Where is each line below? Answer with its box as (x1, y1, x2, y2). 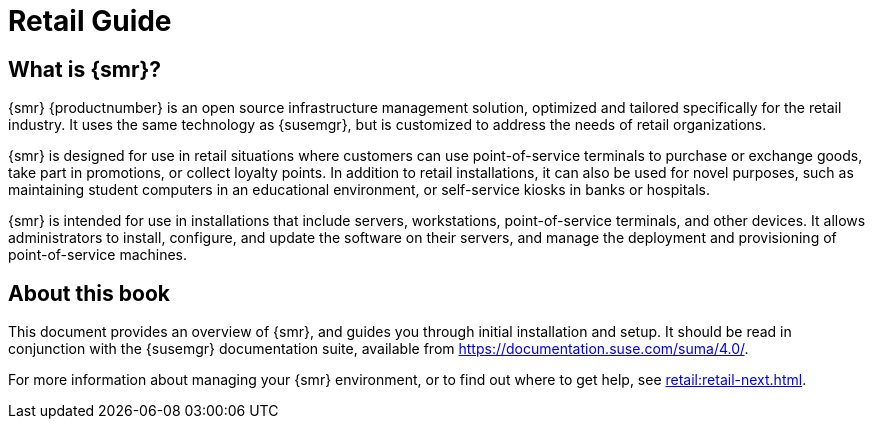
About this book (8, 280, 170, 306)
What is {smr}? (8, 56, 162, 82)
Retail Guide (8, 4, 172, 38)
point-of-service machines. (8, 246, 188, 264)
